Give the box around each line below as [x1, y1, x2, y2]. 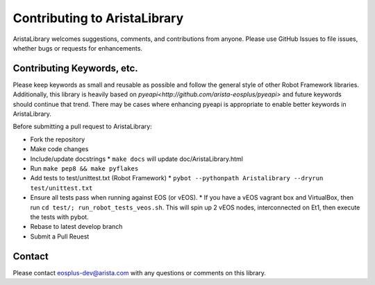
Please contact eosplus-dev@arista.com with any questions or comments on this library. [12, 268, 267, 277]
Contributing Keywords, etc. [12, 62, 138, 74]
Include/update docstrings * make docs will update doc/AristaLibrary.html [30, 155, 243, 163]
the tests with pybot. [30, 212, 90, 221]
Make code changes [30, 145, 89, 153]
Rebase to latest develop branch [30, 223, 123, 231]
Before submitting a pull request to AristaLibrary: [12, 122, 152, 131]
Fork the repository [30, 135, 85, 144]
